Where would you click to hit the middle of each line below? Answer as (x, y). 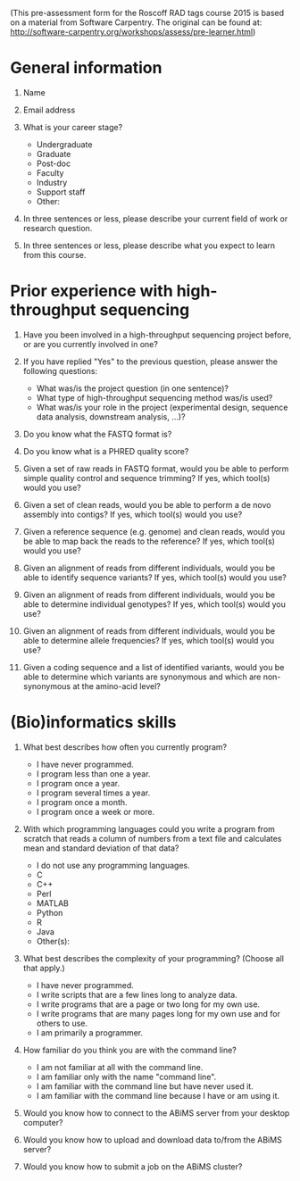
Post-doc (53, 163)
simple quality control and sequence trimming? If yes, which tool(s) (146, 478)
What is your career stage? (73, 127)
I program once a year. (78, 783)
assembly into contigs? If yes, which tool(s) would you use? (133, 514)
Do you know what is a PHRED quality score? (106, 451)
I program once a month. (82, 802)
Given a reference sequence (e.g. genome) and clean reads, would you (154, 531)
